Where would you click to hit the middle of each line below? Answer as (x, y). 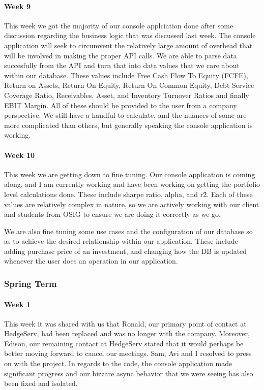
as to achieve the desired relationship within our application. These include (121, 241)
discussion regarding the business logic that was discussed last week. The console (130, 35)
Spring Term (31, 283)
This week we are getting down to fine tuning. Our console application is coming (130, 174)
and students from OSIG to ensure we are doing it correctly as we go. (113, 214)
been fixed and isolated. (41, 383)
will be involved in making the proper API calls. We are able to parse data (121, 55)
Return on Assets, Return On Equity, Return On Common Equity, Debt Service (129, 85)
